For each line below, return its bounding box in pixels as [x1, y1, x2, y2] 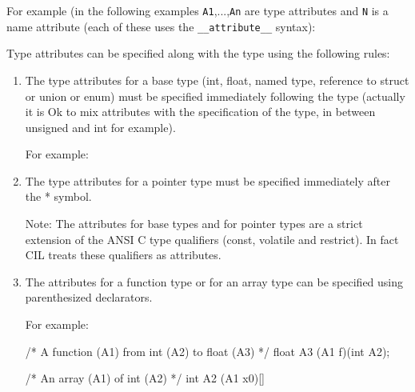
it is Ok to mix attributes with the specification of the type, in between [25, 103, 376, 120]
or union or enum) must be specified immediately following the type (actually [25, 87, 405, 104]
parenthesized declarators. [25, 289, 153, 306]
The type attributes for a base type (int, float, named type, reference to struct [25, 71, 409, 88]
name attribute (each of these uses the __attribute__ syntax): [6, 18, 316, 34]
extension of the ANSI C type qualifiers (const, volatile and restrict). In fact [25, 230, 399, 247]
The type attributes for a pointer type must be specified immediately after [25, 172, 390, 189]
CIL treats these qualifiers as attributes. [25, 246, 221, 263]
